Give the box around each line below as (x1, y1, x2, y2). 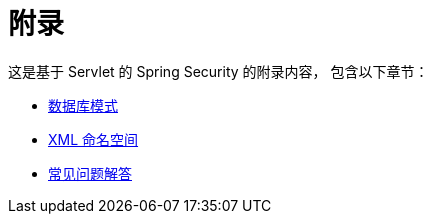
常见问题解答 (48, 164, 132, 182)
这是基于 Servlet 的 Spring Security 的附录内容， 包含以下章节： (8, 62, 429, 80)
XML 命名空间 (48, 130, 139, 148)
